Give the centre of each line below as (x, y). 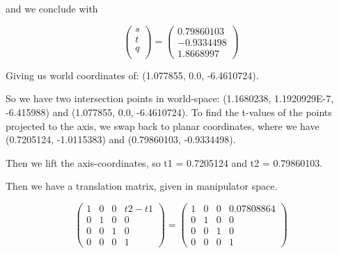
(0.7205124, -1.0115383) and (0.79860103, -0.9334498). (121, 139)
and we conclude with (52, 8)
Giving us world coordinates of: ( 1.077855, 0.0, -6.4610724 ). (132, 75)
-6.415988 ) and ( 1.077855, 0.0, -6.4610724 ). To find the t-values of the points (169, 112)
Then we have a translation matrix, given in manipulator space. (142, 186)
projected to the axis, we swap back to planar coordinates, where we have (163, 125)
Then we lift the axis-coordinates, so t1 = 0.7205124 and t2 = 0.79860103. (164, 162)
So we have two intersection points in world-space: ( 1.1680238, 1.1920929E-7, (170, 98)
